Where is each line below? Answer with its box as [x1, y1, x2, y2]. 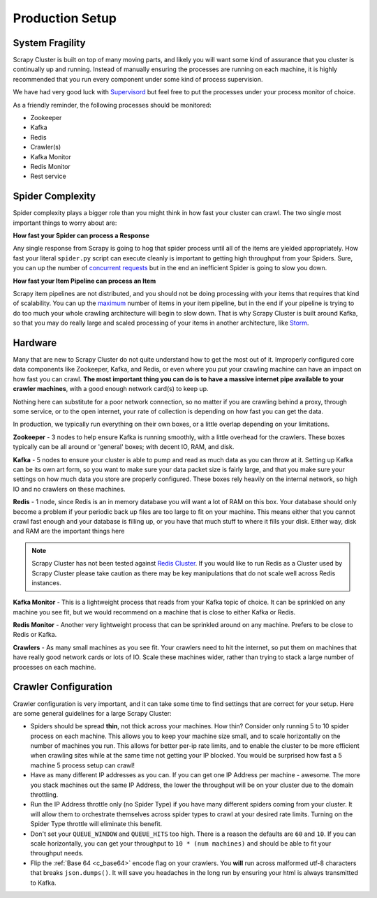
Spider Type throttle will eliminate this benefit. [30, 820, 163, 828]
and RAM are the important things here [13, 527, 125, 536]
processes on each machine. [13, 663, 96, 671]
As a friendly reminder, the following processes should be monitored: [13, 101, 212, 109]
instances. [31, 578, 62, 587]
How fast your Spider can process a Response [13, 231, 150, 240]
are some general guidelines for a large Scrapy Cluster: [13, 709, 172, 717]
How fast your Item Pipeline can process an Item [13, 277, 156, 285]
